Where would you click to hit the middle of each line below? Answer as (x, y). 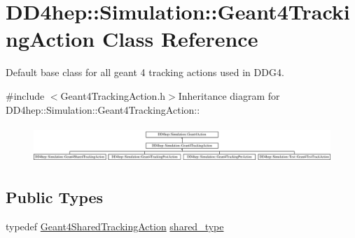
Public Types (55, 196)
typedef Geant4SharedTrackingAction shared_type (115, 226)
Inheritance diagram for (229, 95)
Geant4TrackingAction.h (113, 95)
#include (25, 95)
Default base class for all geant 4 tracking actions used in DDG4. (145, 72)
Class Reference (180, 39)
